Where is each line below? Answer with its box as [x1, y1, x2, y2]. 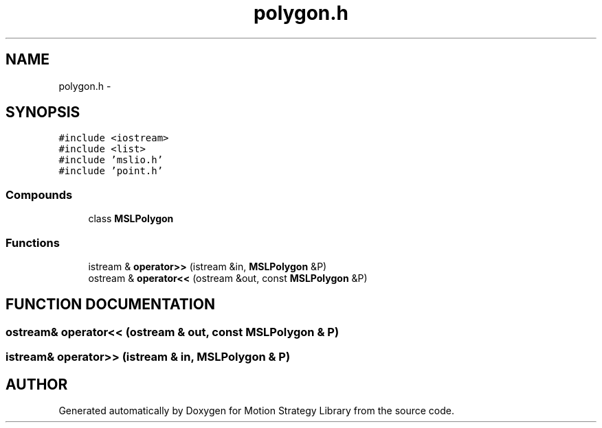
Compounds [5, 187, 73, 202]
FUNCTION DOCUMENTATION [5, 296, 215, 313]
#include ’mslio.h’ [58, 154, 164, 166]
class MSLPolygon [88, 213, 174, 225]
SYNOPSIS [5, 104, 80, 121]
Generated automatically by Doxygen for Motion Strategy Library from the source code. [58, 405, 455, 416]
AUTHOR [5, 375, 68, 393]
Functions [5, 235, 60, 250]
